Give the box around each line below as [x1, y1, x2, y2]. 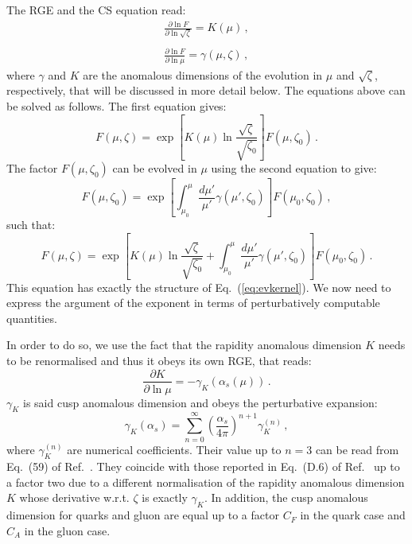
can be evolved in [112, 160, 197, 177]
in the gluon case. [24, 522, 111, 538]
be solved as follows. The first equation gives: [6, 97, 227, 114]
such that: [6, 216, 56, 232]
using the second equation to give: [211, 160, 377, 177]
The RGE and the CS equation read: [6, 2, 186, 17]
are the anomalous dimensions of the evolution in [83, 66, 323, 83]
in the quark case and [300, 507, 406, 523]
